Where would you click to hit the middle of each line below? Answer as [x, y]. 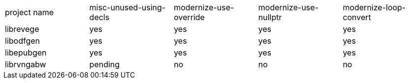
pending [105, 64]
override [189, 17]
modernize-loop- [374, 7]
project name [30, 12]
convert [357, 17]
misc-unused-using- [127, 7]
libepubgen [26, 53]
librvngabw [26, 64]
